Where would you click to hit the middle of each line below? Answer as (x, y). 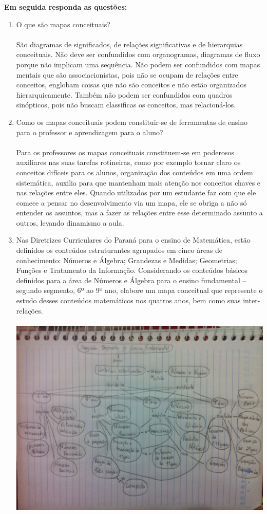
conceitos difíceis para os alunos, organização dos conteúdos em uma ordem (135, 172)
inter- (252, 300)
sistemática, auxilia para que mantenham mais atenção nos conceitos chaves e (138, 182)
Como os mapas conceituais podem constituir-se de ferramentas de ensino (132, 122)
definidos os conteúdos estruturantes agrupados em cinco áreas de (119, 250)
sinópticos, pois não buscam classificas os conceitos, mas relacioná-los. (126, 105)
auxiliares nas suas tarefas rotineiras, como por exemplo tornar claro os (128, 162)
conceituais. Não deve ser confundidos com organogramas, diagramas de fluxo (138, 54)
